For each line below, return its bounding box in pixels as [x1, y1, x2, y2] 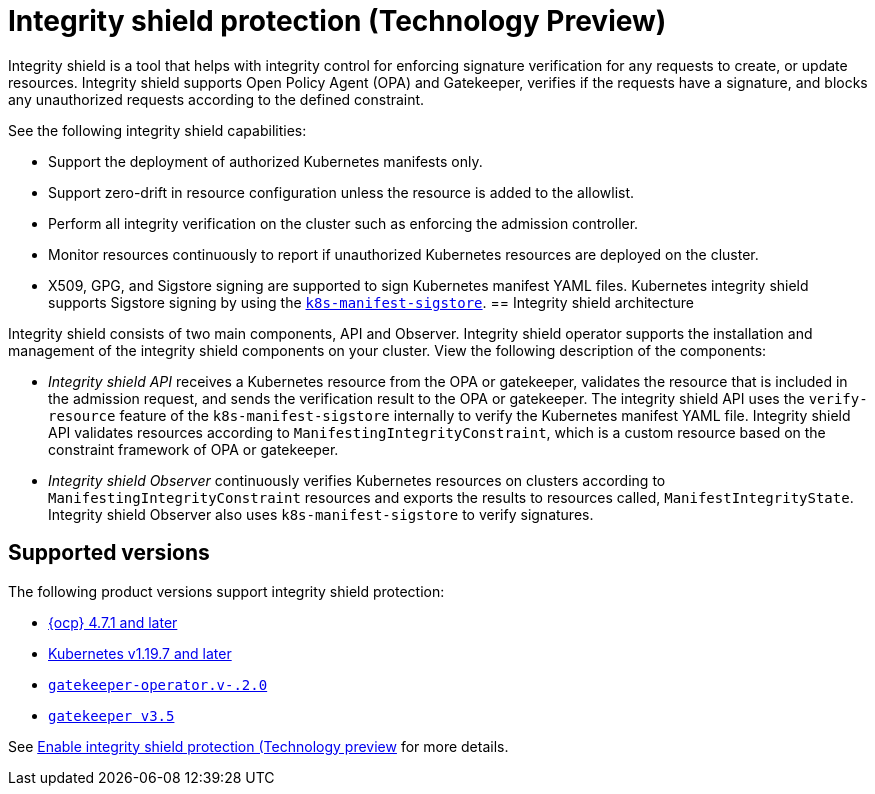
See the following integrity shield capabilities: [8, 121, 307, 139]
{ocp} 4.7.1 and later [48, 613, 178, 631]
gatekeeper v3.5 [48, 707, 175, 724]
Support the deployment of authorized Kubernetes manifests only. [48, 152, 483, 170]
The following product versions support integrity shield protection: [8, 582, 445, 600]
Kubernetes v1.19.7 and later [48, 644, 232, 662]
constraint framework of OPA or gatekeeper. [48, 440, 339, 458]
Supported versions [8, 540, 210, 566]
